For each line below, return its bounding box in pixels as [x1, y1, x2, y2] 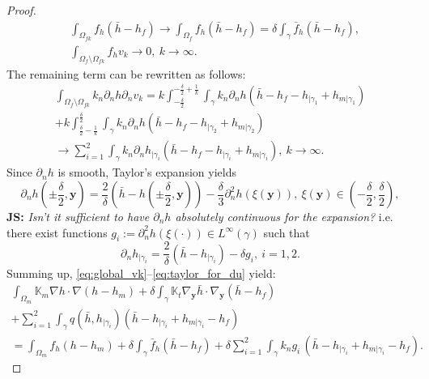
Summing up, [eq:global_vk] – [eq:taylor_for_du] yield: [6, 264, 276, 281]
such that [263, 224, 310, 241]
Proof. [6, 2, 36, 18]
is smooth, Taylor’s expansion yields [57, 164, 236, 181]
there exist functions [6, 224, 108, 241]
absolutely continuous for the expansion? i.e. [175, 208, 393, 224]
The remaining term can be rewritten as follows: [6, 65, 246, 82]
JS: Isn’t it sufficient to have [6, 208, 150, 224]
